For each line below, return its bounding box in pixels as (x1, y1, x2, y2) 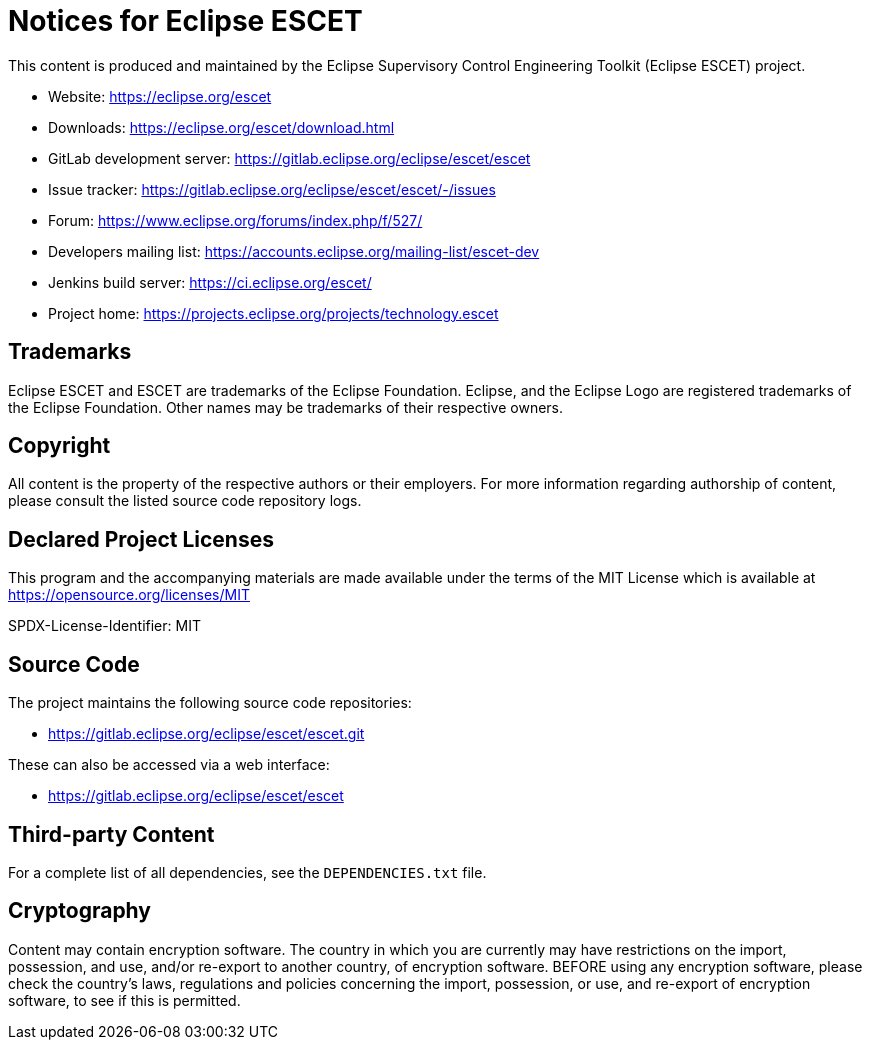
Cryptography (8, 898, 151, 924)
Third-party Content (8, 821, 215, 847)
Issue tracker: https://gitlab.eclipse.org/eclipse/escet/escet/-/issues (48, 180, 496, 198)
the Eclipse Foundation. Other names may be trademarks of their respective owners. (8, 398, 564, 416)
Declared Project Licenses (8, 526, 274, 552)
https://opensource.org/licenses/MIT (8, 586, 250, 604)
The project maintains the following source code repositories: (8, 694, 412, 712)
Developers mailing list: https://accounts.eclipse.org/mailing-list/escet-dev (48, 242, 540, 260)
